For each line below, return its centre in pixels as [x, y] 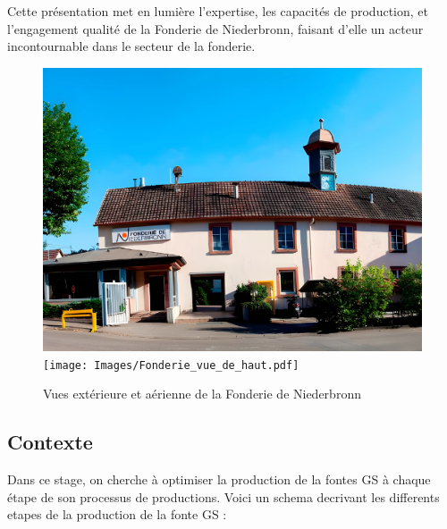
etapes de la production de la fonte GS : [117, 514]
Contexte [50, 442]
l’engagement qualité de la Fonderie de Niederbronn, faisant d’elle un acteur [215, 28]
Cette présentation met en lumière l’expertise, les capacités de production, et [218, 11]
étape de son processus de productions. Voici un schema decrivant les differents [223, 496]
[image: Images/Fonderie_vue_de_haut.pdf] [171, 365]
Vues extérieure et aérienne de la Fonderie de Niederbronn [202, 394]
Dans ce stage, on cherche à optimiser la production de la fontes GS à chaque [219, 479]
